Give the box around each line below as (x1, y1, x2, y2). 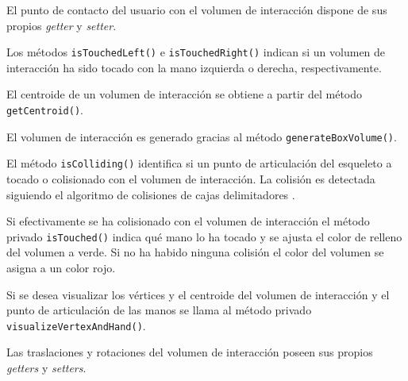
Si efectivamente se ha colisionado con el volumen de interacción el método (6, 213, 370, 229)
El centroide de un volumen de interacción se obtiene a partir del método (6, 86, 363, 102)
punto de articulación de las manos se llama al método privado (6, 302, 312, 318)
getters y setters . (6, 360, 87, 376)
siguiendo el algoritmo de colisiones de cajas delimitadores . (6, 186, 295, 202)
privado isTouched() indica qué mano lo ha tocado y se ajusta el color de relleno (6, 228, 402, 244)
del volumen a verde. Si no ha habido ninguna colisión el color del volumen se (6, 244, 384, 260)
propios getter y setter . (6, 17, 117, 33)
